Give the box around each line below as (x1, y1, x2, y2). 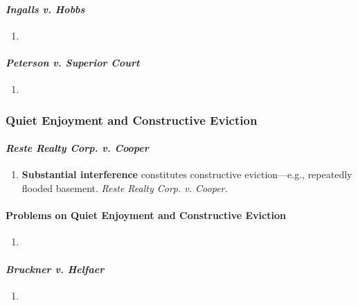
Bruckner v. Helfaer (6, 261, 105, 276)
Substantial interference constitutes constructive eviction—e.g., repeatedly (21, 167, 352, 182)
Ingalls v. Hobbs (6, 1, 85, 16)
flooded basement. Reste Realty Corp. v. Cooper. (21, 181, 228, 195)
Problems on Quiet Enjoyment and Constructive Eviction (6, 208, 286, 223)
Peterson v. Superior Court (6, 55, 140, 69)
